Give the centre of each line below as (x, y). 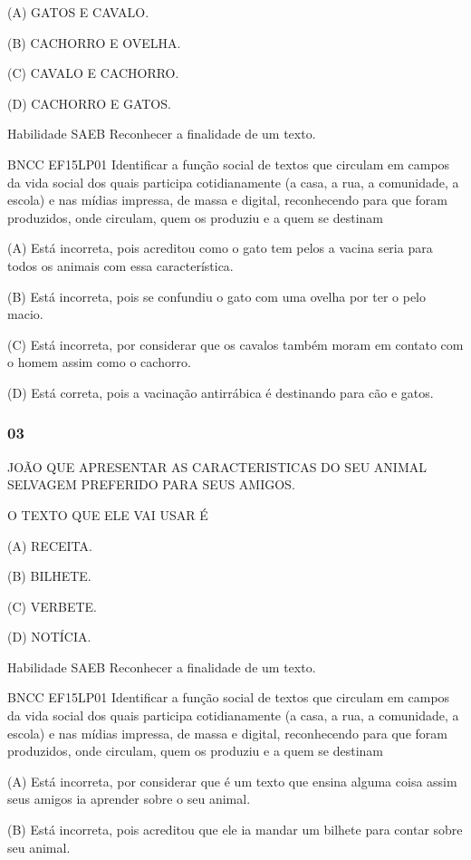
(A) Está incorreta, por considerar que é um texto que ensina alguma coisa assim (232, 781)
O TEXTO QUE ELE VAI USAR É (108, 514)
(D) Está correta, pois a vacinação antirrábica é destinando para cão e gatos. (221, 392)
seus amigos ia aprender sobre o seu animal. (129, 799)
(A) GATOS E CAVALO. (78, 12)
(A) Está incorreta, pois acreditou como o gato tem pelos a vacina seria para (220, 248)
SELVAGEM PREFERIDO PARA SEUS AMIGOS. (151, 484)
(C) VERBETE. (52, 606)
